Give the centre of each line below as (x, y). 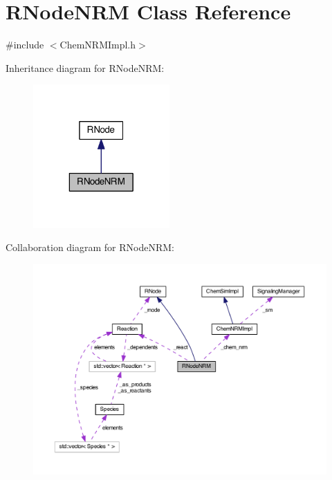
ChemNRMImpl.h (98, 45)
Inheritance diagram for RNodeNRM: (85, 67)
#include (25, 45)
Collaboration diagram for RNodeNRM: (90, 247)
